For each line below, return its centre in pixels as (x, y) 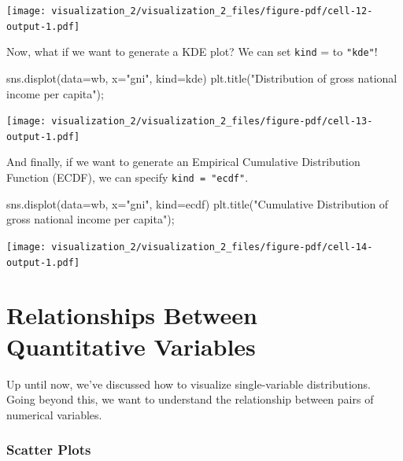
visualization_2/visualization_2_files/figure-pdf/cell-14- (212, 247)
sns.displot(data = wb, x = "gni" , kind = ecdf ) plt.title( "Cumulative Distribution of (198, 203)
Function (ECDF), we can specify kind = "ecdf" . (128, 177)
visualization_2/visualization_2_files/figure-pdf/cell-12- (212, 11)
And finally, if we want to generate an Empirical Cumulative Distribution (183, 162)
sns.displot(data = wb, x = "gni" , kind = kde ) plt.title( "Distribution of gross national (202, 77)
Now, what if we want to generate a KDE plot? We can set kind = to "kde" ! (192, 52)
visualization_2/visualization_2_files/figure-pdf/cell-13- (212, 122)
